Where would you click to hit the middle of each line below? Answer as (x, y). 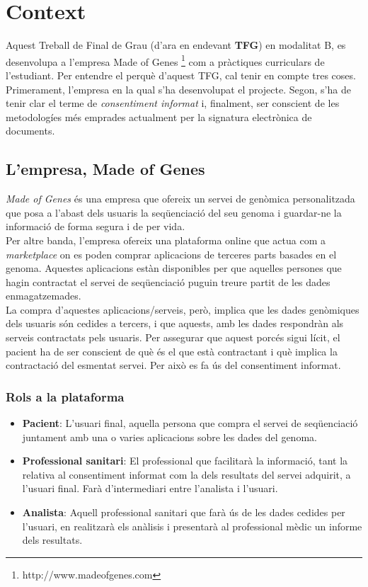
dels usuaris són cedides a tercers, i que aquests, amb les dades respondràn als (175, 323)
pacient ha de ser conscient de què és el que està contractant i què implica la (172, 351)
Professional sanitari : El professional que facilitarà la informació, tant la (185, 461)
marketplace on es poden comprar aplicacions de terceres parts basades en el (171, 254)
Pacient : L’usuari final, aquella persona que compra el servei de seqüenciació (190, 423)
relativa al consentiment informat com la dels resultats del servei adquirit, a (186, 474)
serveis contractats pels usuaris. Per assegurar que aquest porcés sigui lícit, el (173, 337)
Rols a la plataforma (65, 396)
